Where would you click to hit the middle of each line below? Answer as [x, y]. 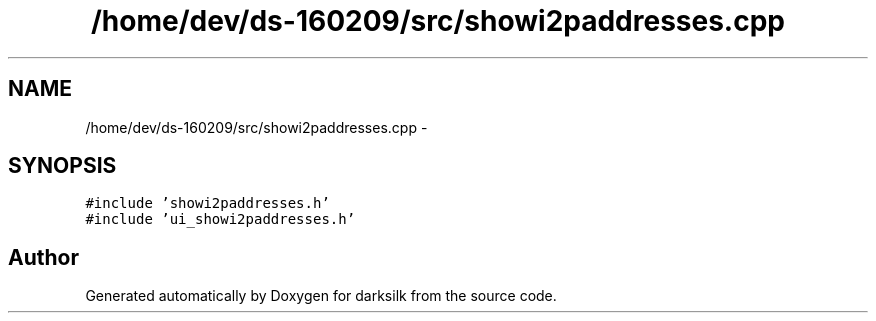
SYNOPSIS [62, 166]
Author [43, 257]
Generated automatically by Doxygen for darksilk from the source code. [321, 296]
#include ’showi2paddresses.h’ [207, 203]
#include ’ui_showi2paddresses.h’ [220, 219]
